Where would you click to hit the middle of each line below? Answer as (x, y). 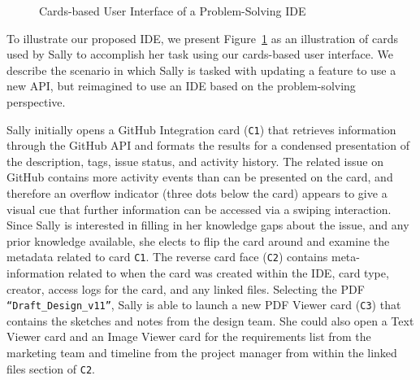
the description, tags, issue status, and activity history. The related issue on (195, 161)
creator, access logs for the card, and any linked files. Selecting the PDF (186, 288)
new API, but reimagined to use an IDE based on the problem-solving (181, 86)
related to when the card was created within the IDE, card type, (228, 273)
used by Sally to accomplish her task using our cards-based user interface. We (200, 54)
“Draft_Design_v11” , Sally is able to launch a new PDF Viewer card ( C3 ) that (204, 305)
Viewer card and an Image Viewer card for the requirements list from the (189, 336)
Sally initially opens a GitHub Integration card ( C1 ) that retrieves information (201, 129)
